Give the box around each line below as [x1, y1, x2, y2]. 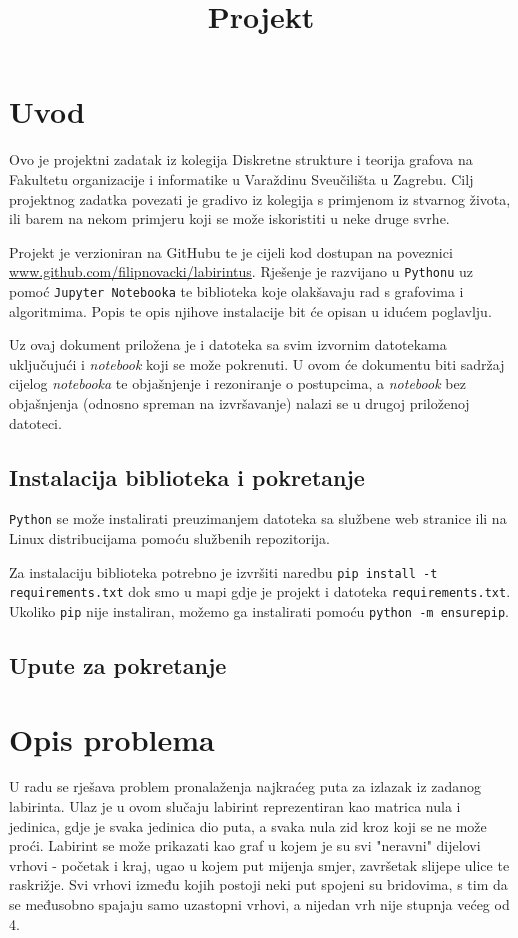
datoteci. [9, 412, 62, 433]
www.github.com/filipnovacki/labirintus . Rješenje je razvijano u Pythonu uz [9, 261, 474, 282]
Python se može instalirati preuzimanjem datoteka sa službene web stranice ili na [9, 508, 507, 529]
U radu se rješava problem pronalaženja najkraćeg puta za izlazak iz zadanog [9, 776, 482, 797]
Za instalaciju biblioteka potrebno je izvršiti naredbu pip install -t [9, 561, 438, 582]
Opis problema [9, 718, 215, 759]
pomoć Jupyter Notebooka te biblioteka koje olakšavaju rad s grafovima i [9, 280, 464, 301]
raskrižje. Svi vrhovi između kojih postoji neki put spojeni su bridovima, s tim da [9, 874, 508, 895]
